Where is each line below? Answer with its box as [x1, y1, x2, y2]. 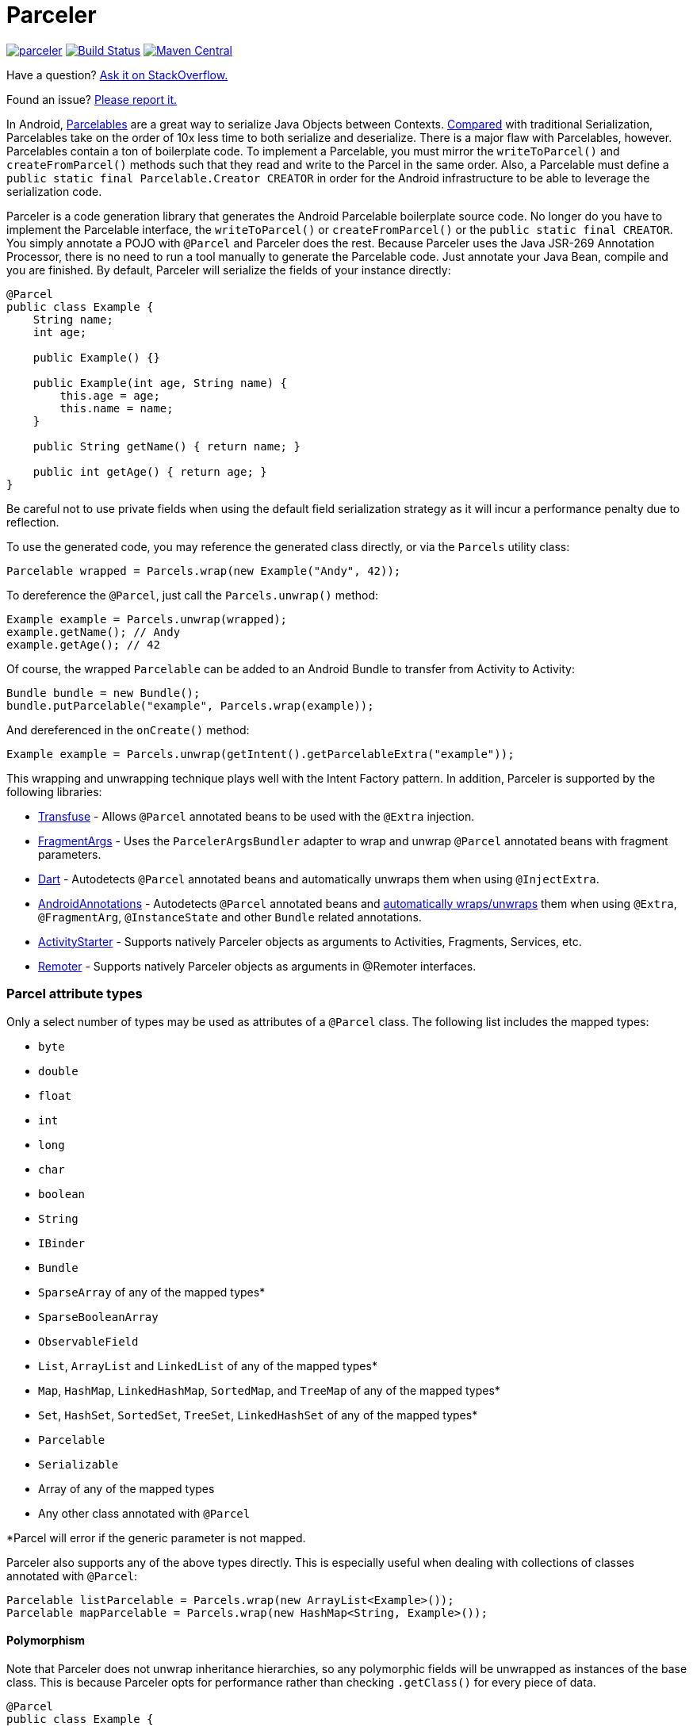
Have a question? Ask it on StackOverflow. [6, 67, 228, 82]
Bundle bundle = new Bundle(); [6, 686, 201, 699]
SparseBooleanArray [38, 1310, 159, 1323]
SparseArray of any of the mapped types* [38, 1285, 266, 1299]
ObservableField [38, 1334, 139, 1348]
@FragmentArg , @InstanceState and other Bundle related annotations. [38, 909, 422, 924]
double [38, 1064, 78, 1078]
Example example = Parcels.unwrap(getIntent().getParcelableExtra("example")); [6, 747, 515, 760]
